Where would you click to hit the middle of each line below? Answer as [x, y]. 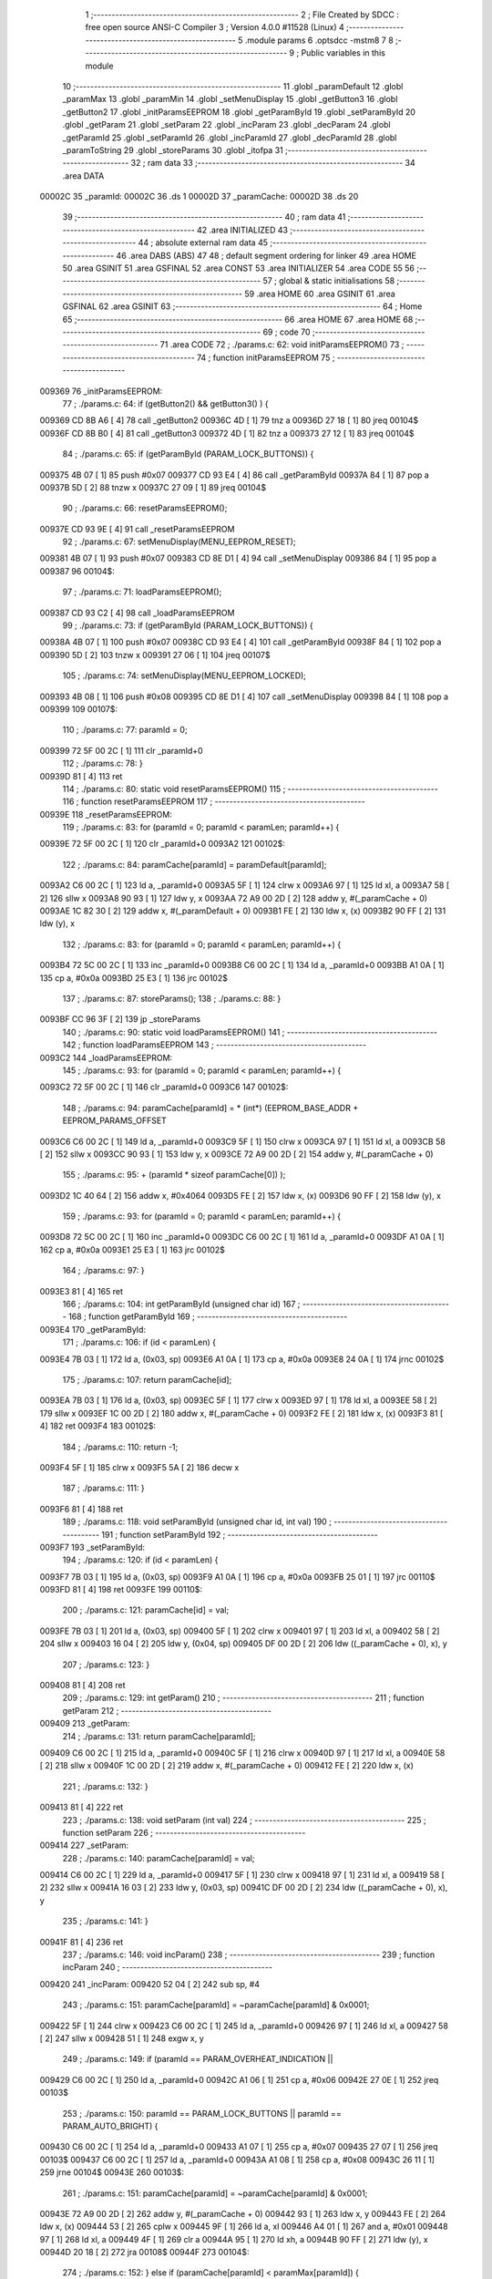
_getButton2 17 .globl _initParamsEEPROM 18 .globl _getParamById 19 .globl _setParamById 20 [239, 112]
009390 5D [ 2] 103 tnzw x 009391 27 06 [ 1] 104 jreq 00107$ [155, 655]
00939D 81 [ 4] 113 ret [81, 776]
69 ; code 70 [287, 332]
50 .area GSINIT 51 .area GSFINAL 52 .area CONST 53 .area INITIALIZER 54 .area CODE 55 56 [238, 268]
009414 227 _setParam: [84, 1845]
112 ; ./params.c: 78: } [102, 763]
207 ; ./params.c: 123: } [106, 1665]
